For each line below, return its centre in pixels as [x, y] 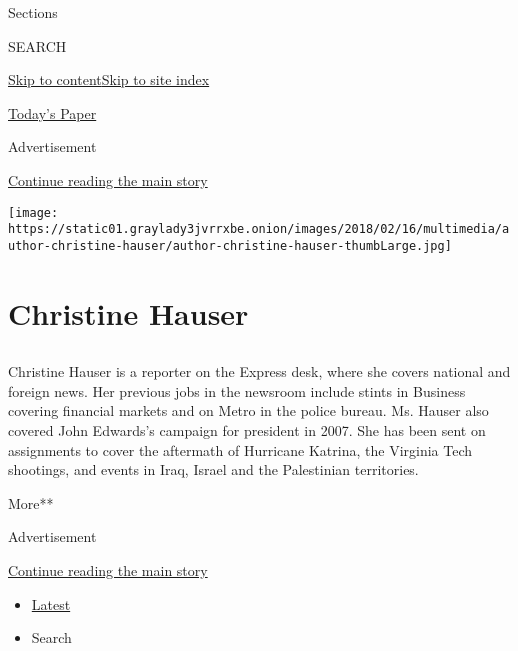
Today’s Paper [52, 112]
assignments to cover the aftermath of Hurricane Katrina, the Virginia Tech [240, 449]
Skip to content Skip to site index [109, 79]
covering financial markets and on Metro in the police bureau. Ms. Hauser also [248, 410]
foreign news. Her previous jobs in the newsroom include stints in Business [237, 390]
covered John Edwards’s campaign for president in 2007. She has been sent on [247, 430]
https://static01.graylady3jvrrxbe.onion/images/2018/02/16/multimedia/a [259, 229]
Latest [51, 603]
